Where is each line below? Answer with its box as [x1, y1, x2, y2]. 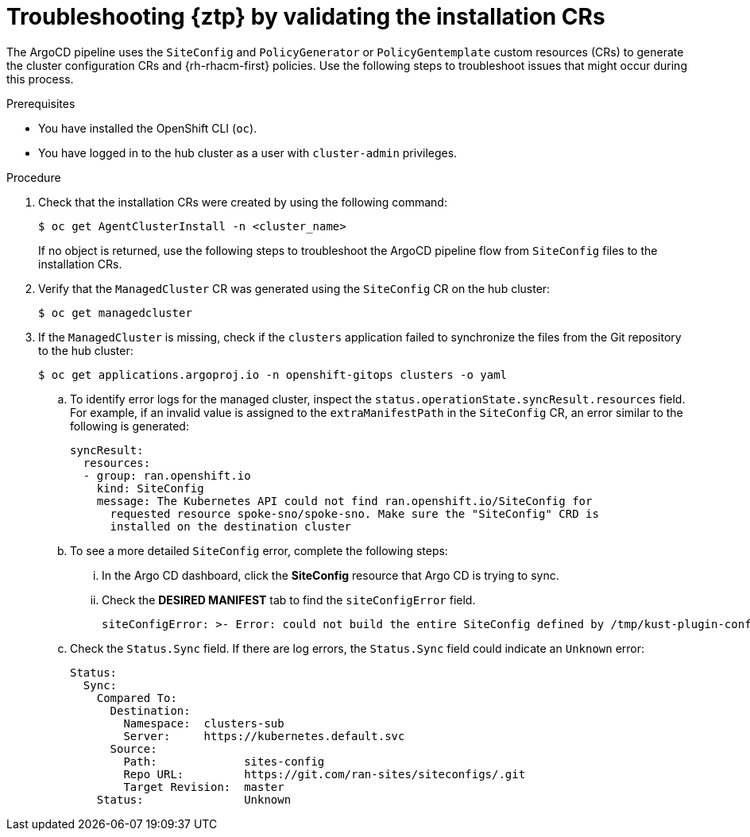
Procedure [6, 170, 61, 184]
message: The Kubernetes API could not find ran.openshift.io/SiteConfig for [96, 494, 593, 507]
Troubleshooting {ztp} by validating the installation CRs [6, 3, 605, 30]
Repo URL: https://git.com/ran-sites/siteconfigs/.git [123, 767, 526, 781]
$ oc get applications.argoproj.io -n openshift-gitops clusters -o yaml [38, 368, 508, 381]
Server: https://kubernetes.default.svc [123, 729, 405, 742]
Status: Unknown [96, 793, 292, 806]
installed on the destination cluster [110, 519, 352, 533]
